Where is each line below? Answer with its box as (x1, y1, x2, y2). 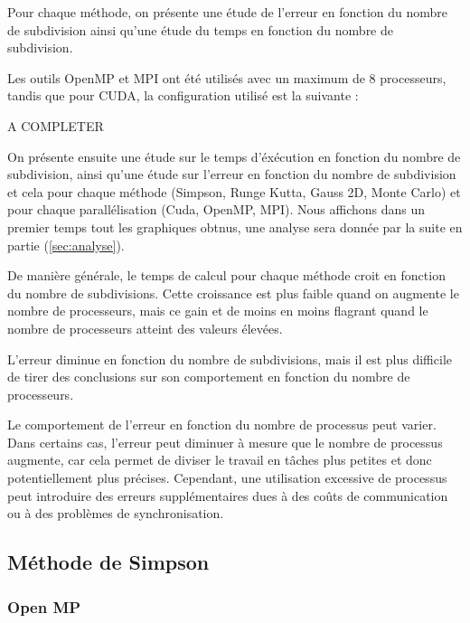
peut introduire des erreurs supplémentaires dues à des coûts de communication (7, 486, 448, 505)
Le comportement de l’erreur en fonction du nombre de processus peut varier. (7, 415, 437, 434)
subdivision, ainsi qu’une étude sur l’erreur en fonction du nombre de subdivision (7, 165, 456, 184)
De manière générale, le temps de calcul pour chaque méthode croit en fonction (7, 266, 446, 285)
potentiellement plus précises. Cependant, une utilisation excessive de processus (7, 468, 447, 487)
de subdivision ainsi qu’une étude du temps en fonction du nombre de (7, 20, 393, 39)
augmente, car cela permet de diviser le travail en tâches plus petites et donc (7, 450, 432, 469)
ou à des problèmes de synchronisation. (7, 504, 224, 523)
